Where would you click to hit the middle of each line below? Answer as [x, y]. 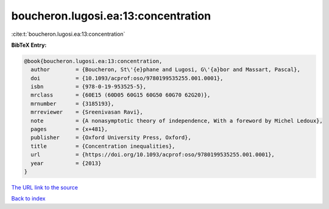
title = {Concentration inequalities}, [103, 146]
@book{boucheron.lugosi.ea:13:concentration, [93, 61]
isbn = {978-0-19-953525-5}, [88, 87]
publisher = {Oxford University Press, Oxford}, [111, 138]
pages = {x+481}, [69, 129]
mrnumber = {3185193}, [73, 104]
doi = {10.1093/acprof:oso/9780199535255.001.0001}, [127, 78]
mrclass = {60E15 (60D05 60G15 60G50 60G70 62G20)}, [121, 95]
